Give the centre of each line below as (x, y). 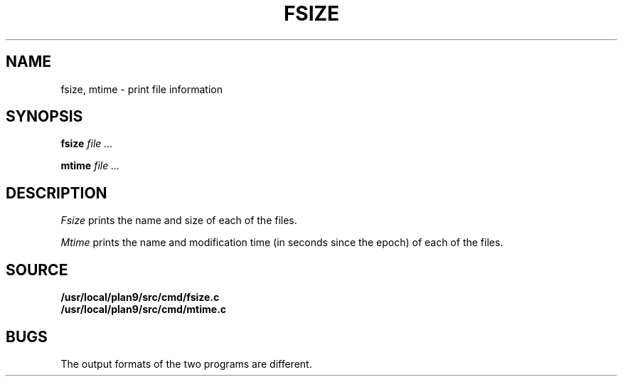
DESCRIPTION (57, 193)
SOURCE (37, 270)
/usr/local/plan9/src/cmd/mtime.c (144, 309)
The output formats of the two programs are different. (186, 364)
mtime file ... (90, 166)
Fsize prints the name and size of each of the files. (179, 221)
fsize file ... (87, 144)
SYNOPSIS (44, 117)
